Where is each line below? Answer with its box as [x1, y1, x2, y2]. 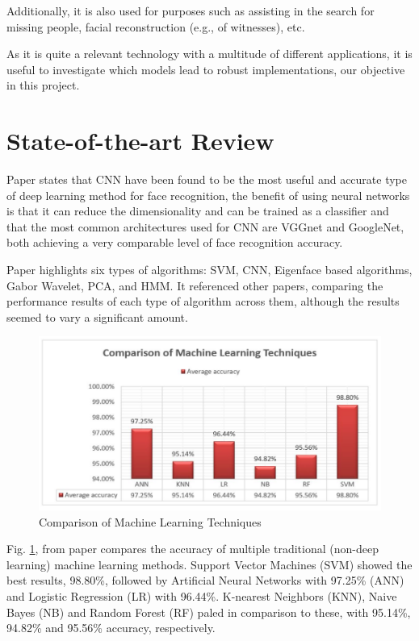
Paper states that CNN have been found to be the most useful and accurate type [6, 171, 408, 188]
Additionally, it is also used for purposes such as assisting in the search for [6, 2, 375, 19]
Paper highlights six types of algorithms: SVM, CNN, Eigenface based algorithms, [6, 261, 413, 278]
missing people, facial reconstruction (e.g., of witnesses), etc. [6, 18, 305, 35]
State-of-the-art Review [6, 124, 274, 157]
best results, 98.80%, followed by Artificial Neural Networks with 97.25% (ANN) [6, 572, 404, 589]
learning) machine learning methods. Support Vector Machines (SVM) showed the [6, 556, 413, 572]
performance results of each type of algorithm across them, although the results [6, 293, 400, 310]
